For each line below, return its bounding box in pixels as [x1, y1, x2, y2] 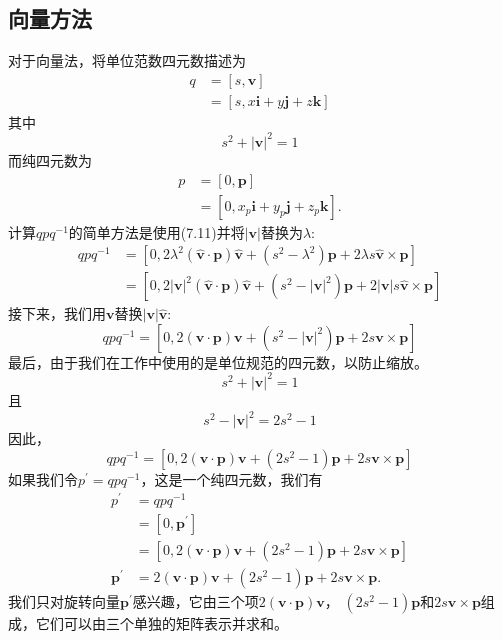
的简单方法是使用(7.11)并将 [68, 221, 245, 242]
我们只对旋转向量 [8, 591, 120, 612]
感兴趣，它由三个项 [132, 591, 259, 612]
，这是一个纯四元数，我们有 [140, 468, 323, 489]
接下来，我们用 [8, 303, 106, 324]
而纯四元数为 [8, 149, 92, 170]
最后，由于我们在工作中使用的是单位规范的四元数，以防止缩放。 [8, 351, 428, 372]
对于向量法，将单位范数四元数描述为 [8, 50, 246, 71]
